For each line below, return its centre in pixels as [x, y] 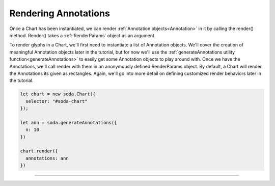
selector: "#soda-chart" [57, 101]
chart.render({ [39, 151]
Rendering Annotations [60, 13]
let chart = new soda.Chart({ [58, 94]
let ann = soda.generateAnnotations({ [68, 123]
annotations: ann [47, 158]
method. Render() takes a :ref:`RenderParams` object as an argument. [82, 35]
